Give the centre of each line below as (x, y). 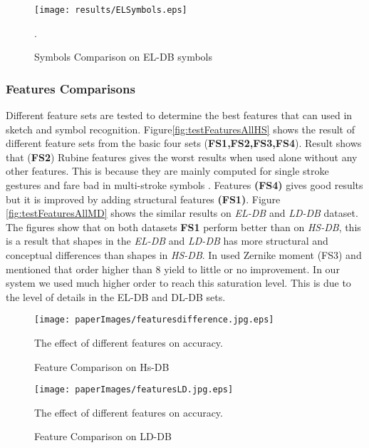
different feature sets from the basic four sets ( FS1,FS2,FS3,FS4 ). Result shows (184, 143)
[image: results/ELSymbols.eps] (111, 10)
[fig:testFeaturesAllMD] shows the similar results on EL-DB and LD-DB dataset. (182, 213)
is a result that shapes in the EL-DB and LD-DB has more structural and (167, 241)
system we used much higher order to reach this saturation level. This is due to (178, 283)
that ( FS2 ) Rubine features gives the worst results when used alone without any (182, 157)
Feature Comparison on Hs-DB (102, 366)
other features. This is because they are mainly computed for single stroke (167, 171)
